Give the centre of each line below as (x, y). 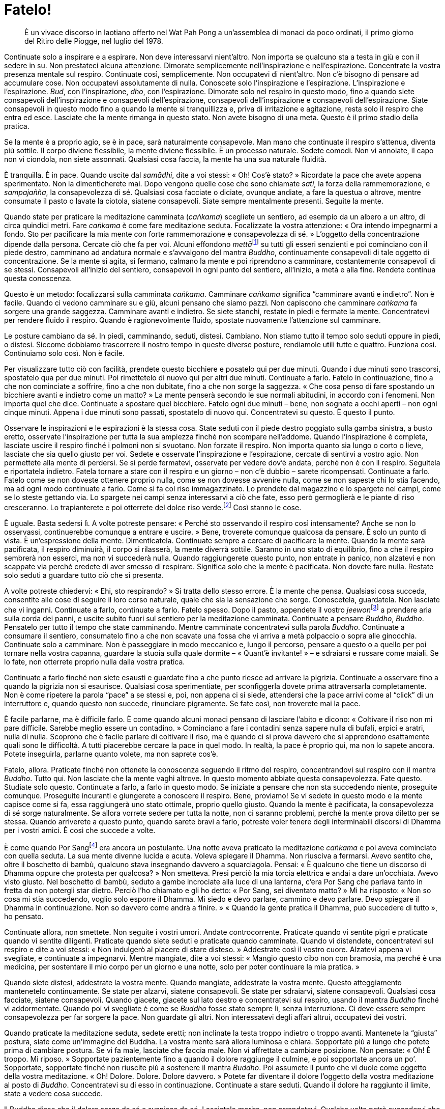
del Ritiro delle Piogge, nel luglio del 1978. (94, 41)
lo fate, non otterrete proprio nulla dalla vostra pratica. (95, 661)
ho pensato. (24, 917)
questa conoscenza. (38, 279)
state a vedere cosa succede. (54, 1094)
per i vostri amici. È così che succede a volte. (80, 830)
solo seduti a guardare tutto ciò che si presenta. (84, 575)
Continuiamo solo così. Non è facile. (64, 353)
